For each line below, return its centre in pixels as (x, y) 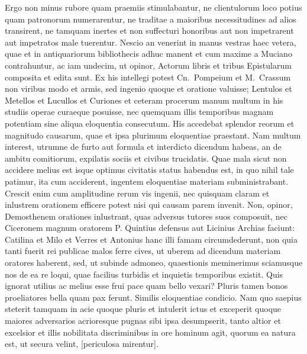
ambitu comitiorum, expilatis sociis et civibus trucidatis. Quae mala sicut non (146, 158)
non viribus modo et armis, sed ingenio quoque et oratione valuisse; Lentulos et (148, 89)
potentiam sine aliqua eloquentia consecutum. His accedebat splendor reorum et (150, 123)
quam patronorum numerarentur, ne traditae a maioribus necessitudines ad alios (151, 19)
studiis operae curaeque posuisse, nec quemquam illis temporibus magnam (139, 112)
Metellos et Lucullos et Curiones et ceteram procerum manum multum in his (144, 100)
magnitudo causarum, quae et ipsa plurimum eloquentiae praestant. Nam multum (153, 135)
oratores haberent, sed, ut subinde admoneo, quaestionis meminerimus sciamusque (154, 263)
